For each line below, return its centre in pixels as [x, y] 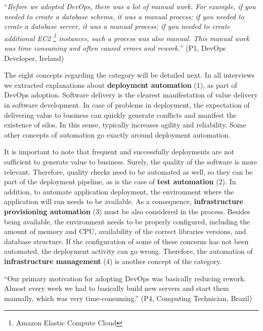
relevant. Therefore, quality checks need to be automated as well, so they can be [128, 171]
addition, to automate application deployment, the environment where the [119, 191]
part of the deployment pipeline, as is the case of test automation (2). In [120, 181]
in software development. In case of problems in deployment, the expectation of [127, 105]
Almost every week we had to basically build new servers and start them [117, 288]
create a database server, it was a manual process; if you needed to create [117, 26]
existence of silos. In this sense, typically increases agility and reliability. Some [125, 125]
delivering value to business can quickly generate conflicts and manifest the [120, 114]
